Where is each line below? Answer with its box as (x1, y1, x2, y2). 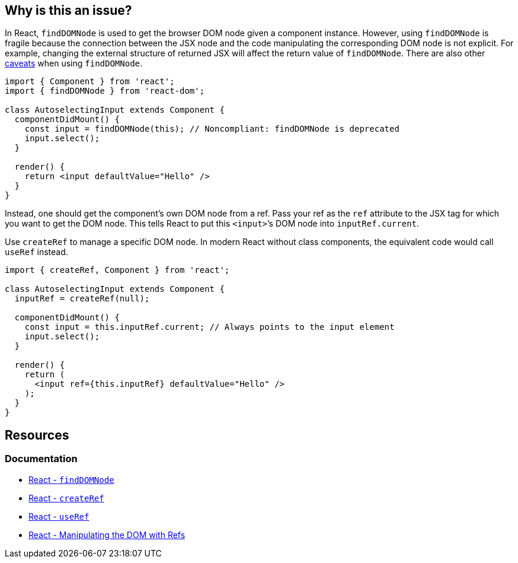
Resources (5, 427, 69, 443)
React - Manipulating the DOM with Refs (28, 529, 186, 540)
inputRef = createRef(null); (14, 294, 150, 304)
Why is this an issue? (5, 3, 132, 18)
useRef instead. (5, 247, 68, 257)
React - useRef (28, 511, 89, 521)
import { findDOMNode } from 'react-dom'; (5, 86, 205, 96)
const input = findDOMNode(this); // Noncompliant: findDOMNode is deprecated (24, 124, 399, 134)
